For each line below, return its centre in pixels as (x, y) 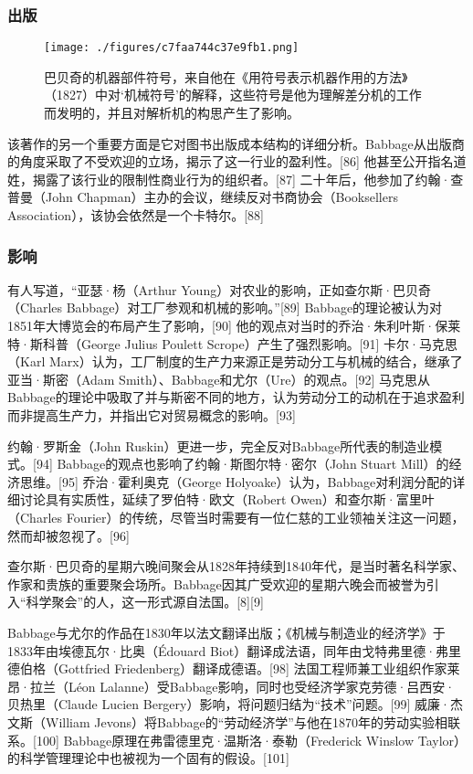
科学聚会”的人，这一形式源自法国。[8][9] (145, 602)
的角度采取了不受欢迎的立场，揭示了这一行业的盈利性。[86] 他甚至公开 (218, 161)
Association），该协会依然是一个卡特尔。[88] (136, 215)
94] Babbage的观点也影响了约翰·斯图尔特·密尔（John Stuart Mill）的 (242, 464)
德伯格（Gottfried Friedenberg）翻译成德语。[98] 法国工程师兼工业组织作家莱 (234, 668)
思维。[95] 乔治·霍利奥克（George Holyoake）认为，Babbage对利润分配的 (236, 481)
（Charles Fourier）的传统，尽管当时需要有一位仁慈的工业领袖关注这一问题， (236, 517)
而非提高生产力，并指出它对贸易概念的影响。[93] (152, 415)
